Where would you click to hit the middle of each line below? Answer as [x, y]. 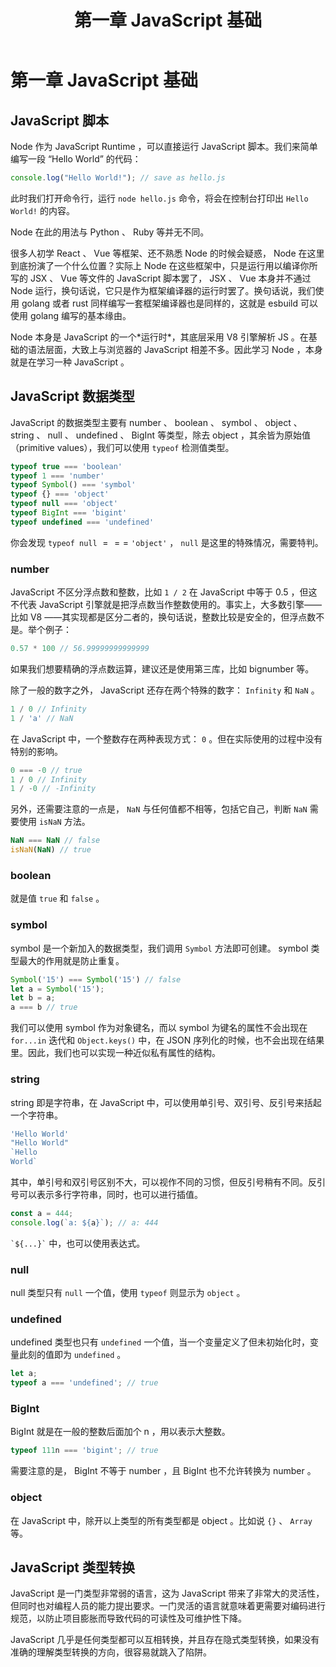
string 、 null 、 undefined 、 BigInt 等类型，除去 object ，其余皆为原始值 [161, 435]
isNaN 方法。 [64, 822]
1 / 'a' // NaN [42, 718]
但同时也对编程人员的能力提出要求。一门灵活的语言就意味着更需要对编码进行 [168, 1606]
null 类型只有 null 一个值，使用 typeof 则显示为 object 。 [128, 1293]
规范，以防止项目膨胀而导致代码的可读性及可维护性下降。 [128, 1618]
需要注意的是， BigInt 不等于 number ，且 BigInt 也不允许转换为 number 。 [163, 1471]
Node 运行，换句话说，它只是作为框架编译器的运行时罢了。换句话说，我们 [163, 290]
